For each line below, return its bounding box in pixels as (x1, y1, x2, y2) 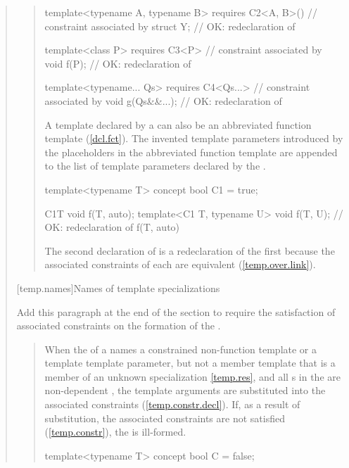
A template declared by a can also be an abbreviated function (44, 117, 312, 132)
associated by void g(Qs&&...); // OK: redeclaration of (44, 93, 282, 108)
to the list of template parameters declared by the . (44, 158, 266, 173)
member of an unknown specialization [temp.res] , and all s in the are (44, 369, 341, 384)
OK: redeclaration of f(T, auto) (44, 220, 180, 234)
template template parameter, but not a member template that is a (44, 355, 336, 370)
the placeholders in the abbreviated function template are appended (44, 144, 338, 159)
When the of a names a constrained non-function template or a (44, 341, 317, 356)
